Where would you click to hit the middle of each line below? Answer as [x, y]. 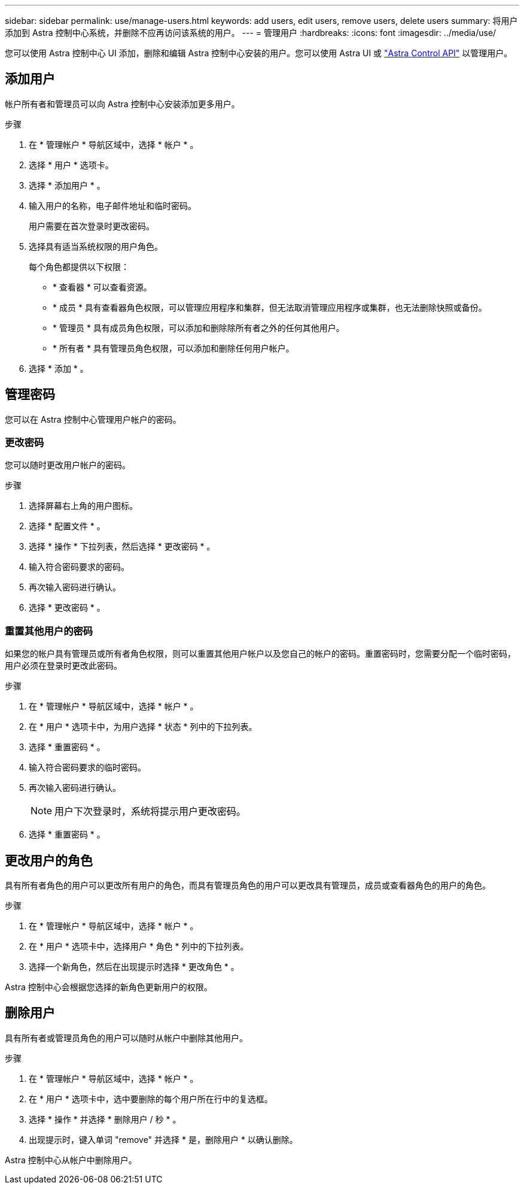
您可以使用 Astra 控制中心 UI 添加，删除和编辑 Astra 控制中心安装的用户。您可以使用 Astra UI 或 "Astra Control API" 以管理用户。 [259, 53]
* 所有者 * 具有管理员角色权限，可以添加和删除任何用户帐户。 [173, 348]
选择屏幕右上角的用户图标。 [83, 506]
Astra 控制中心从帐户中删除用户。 [71, 1160]
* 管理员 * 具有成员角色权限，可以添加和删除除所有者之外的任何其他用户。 [199, 327]
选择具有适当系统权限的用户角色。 [96, 246]
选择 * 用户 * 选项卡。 [71, 165]
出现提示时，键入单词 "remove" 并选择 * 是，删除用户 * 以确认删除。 [163, 1139]
